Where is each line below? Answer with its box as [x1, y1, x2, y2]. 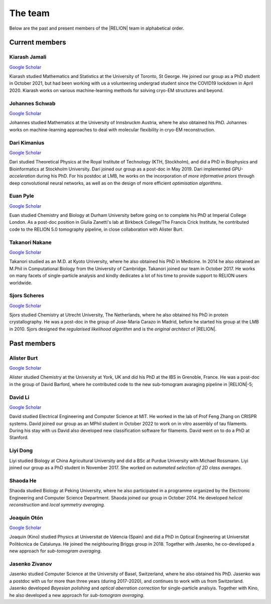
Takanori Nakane [9, 239, 52, 246]
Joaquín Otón [9, 514, 43, 521]
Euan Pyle [9, 193, 35, 200]
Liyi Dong [9, 447, 33, 454]
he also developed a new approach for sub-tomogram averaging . [9, 592, 145, 598]
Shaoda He [9, 477, 37, 484]
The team [9, 8, 50, 19]
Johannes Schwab [9, 100, 56, 107]
